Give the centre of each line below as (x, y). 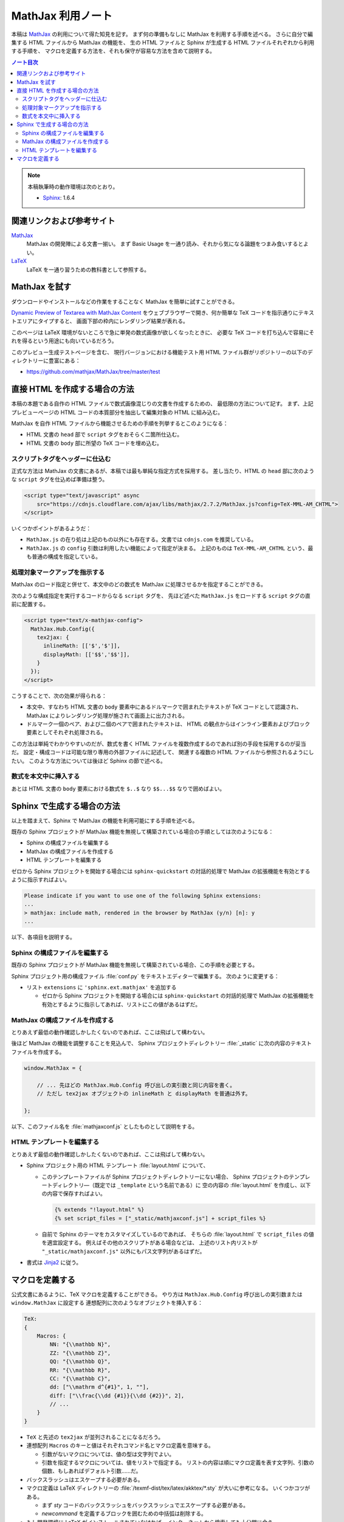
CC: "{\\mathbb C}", (80, 1378)
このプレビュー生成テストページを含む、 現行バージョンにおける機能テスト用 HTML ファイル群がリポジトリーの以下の (160, 352)
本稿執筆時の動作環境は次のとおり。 (73, 186)
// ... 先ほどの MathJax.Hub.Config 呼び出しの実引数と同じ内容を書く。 (136, 1085)
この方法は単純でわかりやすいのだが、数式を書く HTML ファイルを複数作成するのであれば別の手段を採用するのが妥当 (159, 743)
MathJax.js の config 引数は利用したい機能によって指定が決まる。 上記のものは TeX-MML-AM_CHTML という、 (167, 548)
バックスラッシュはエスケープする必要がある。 (85, 1479)
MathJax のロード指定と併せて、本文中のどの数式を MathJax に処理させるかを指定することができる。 (139, 584)
